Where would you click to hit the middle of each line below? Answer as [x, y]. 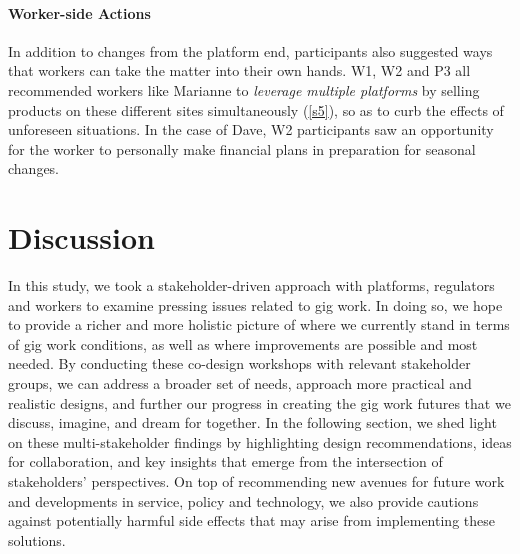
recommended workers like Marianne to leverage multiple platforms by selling [244, 89]
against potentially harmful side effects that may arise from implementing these [251, 520]
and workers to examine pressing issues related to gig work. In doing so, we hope [255, 304]
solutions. [37, 539]
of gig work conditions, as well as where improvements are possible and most [243, 343]
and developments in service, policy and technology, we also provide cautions [243, 500]
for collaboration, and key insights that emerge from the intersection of [225, 461]
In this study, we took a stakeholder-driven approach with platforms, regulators [251, 285]
